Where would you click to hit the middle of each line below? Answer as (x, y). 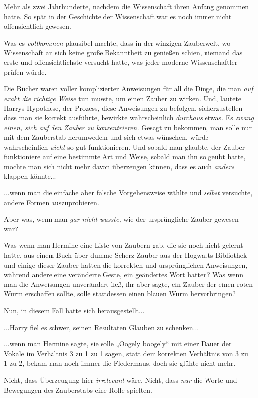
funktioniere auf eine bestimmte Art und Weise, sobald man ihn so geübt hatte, (125, 156)
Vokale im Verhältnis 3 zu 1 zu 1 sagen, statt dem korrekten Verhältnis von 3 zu (126, 353)
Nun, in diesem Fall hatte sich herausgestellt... (74, 311)
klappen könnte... (30, 176)
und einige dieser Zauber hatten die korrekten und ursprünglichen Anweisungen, (126, 264)
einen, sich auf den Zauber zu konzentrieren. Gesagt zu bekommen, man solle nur (128, 127)
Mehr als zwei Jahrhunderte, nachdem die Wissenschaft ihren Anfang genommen (127, 6)
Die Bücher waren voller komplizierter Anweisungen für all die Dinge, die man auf (129, 88)
